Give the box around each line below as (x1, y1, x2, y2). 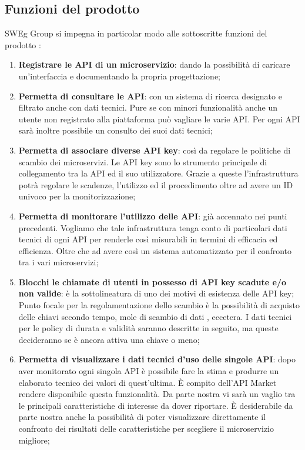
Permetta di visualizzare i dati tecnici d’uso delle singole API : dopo (18, 353, 296, 365)
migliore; (18, 434, 50, 446)
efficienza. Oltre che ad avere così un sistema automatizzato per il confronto (18, 244, 292, 256)
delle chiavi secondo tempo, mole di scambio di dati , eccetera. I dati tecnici (18, 310, 292, 322)
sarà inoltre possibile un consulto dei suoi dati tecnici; (18, 124, 213, 136)
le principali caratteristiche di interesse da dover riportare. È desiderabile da (18, 399, 293, 411)
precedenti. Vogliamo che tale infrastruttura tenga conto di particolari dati (18, 221, 287, 234)
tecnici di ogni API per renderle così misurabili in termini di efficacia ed (18, 233, 278, 245)
